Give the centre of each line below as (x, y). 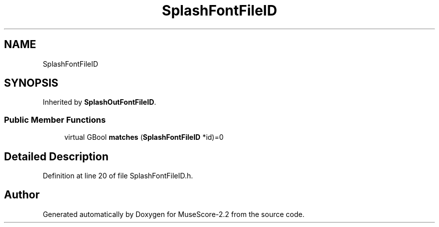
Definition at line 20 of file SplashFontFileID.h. (118, 176)
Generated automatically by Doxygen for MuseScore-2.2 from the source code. (174, 214)
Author (22, 195)
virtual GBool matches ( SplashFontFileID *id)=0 (144, 137)
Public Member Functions (55, 120)
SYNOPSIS (31, 83)
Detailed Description (56, 156)
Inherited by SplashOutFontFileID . (99, 102)
